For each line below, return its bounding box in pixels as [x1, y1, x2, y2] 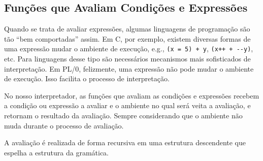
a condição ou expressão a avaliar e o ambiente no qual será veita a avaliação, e [4, 100, 251, 111]
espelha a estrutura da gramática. [4, 147, 109, 157]
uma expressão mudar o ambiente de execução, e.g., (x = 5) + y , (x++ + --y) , [4, 43, 253, 54]
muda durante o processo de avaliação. [4, 120, 124, 131]
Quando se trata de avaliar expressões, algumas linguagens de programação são [4, 23, 250, 34]
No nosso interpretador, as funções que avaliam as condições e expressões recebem [4, 90, 259, 101]
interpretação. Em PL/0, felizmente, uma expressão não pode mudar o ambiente [4, 63, 254, 74]
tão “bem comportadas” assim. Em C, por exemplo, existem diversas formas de [4, 33, 251, 44]
